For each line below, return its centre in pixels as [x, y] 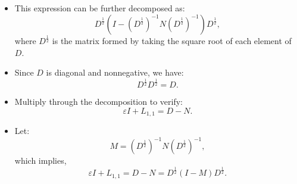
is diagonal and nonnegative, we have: [115, 72]
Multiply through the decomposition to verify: [99, 102]
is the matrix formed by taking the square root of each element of [172, 40]
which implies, [40, 160]
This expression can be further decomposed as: [100, 8]
